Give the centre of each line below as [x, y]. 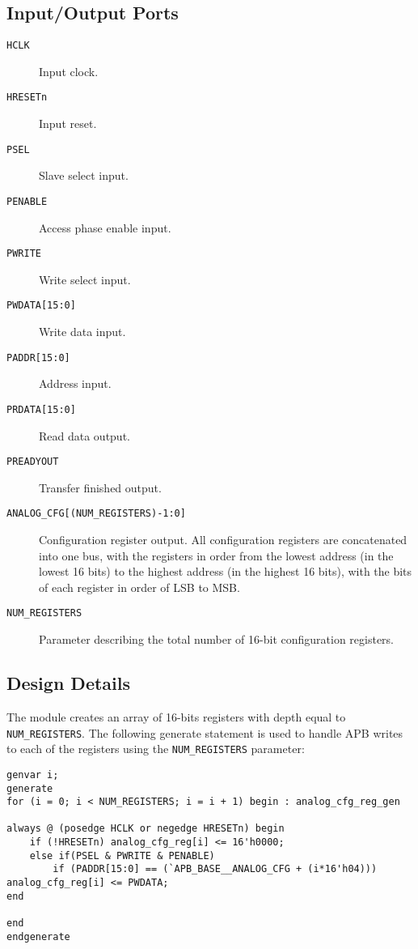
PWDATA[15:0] [41, 306]
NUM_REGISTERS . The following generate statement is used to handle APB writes [205, 732]
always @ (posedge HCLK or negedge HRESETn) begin [146, 829]
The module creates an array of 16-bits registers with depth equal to [176, 716]
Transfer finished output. [100, 487]
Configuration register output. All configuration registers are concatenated [223, 540]
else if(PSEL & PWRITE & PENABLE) [122, 855]
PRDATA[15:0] [41, 409]
